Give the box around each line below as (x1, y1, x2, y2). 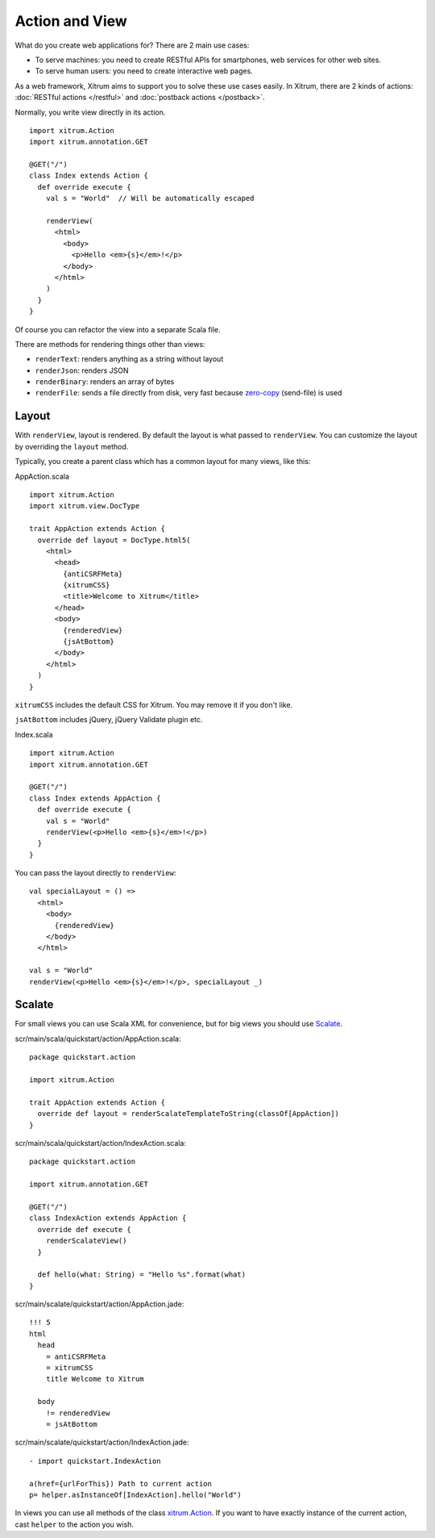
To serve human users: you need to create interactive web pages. (35, 66, 253, 76)
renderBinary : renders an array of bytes (35, 377, 175, 387)
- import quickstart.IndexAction (29, 1457, 161, 1465)
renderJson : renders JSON (35, 366, 129, 375)
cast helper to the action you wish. (14, 1519, 135, 1529)
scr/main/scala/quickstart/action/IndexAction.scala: (14, 1139, 187, 1147)
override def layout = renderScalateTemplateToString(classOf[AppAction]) (37, 1110, 340, 1118)
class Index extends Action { (29, 171, 149, 181)
